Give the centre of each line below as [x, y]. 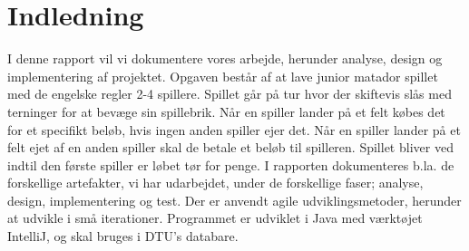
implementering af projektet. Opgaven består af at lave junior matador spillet [223, 76]
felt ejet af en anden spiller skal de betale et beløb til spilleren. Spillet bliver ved [230, 147]
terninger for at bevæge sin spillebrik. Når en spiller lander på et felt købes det [226, 111]
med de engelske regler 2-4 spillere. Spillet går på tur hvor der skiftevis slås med [230, 94]
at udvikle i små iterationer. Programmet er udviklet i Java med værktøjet [215, 218]
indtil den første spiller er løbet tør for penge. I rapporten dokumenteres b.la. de [231, 164]
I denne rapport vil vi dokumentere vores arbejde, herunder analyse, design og [225, 58]
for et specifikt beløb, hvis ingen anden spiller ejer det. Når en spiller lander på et [234, 129]
